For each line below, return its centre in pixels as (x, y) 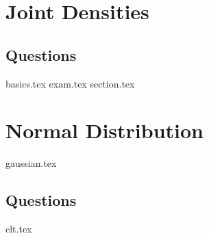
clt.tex (19, 229)
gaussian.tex (31, 163)
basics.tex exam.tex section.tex (70, 83)
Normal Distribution (104, 130)
